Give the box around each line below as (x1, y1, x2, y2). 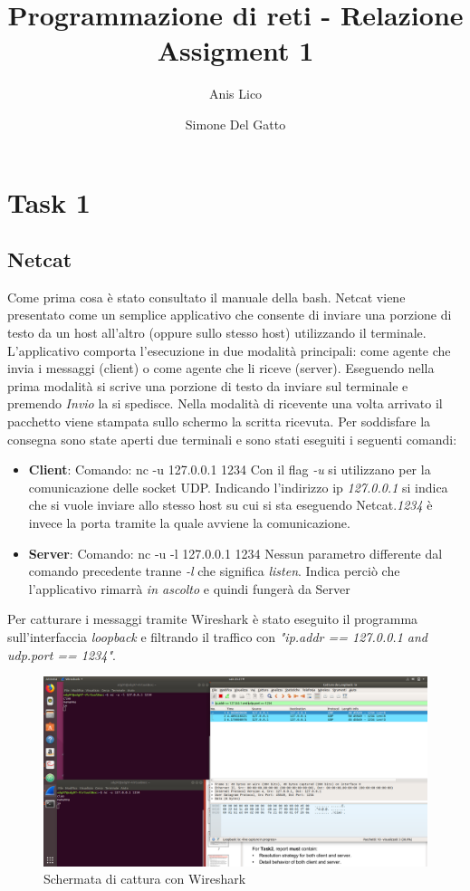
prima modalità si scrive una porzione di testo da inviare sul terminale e (7, 376, 408, 395)
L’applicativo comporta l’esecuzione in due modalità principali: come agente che (7, 340, 451, 359)
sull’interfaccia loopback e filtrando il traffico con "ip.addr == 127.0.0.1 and (7, 627, 427, 646)
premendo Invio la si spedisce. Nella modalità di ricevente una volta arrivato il (7, 394, 443, 413)
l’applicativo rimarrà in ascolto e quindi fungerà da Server (28, 579, 350, 598)
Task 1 (7, 183, 91, 220)
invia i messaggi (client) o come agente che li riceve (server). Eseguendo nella (7, 359, 435, 378)
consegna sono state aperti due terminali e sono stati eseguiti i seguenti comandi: (7, 429, 457, 448)
